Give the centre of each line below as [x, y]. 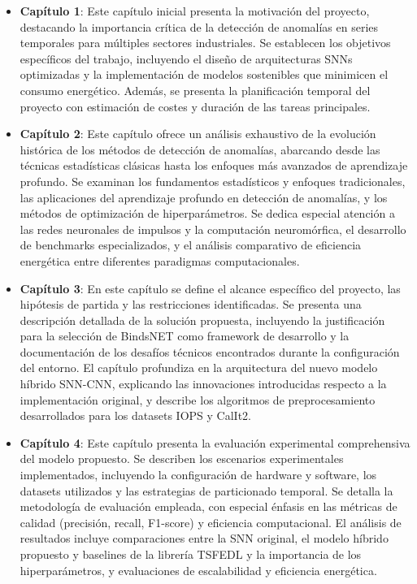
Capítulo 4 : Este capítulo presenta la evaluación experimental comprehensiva [215, 442]
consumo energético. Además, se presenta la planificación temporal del [195, 90]
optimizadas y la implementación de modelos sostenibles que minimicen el [204, 74]
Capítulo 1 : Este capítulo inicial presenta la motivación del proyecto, [195, 11]
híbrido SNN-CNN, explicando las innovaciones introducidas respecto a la [203, 384]
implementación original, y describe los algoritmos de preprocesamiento [198, 399]
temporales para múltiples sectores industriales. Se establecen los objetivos [205, 43]
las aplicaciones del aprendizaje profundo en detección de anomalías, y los [204, 197]
